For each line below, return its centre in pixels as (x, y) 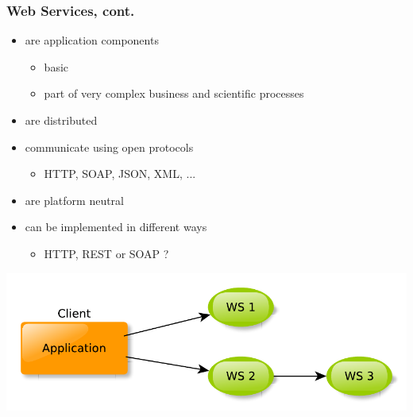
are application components (92, 40)
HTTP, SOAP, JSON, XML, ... (120, 174)
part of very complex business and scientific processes (174, 93)
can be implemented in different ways (116, 227)
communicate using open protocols (109, 147)
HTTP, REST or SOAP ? (106, 253)
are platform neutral (74, 200)
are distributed (61, 120)
